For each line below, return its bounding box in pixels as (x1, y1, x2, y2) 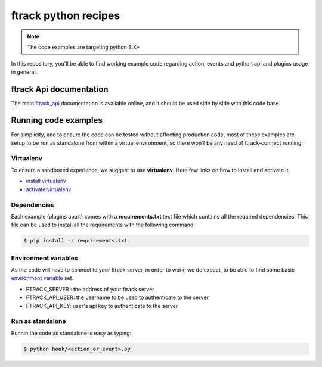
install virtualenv (26, 178, 67, 185)
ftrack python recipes (11, 9, 120, 22)
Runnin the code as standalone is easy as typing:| (11, 329, 134, 337)
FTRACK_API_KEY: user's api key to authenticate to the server (26, 302, 178, 309)
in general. (11, 69, 38, 76)
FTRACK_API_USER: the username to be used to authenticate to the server (26, 294, 209, 301)
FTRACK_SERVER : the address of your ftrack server (26, 285, 154, 293)
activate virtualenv (26, 185, 72, 193)
